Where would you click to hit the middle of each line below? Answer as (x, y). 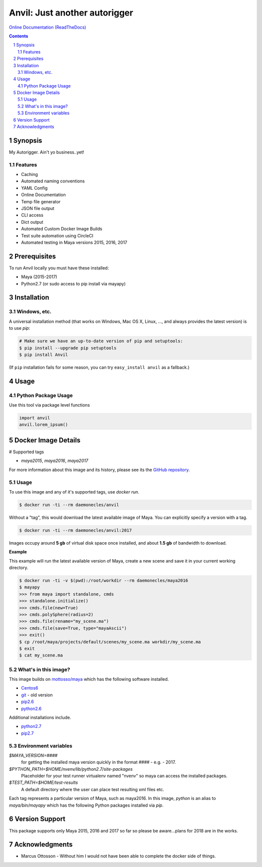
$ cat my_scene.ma (41, 655)
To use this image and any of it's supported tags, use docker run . (74, 492)
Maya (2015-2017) (39, 277)
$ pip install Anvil (43, 354)
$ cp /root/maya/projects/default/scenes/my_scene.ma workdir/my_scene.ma (110, 642)
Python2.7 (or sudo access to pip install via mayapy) (74, 283)
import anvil (35, 418)
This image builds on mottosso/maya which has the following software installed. (89, 679)
